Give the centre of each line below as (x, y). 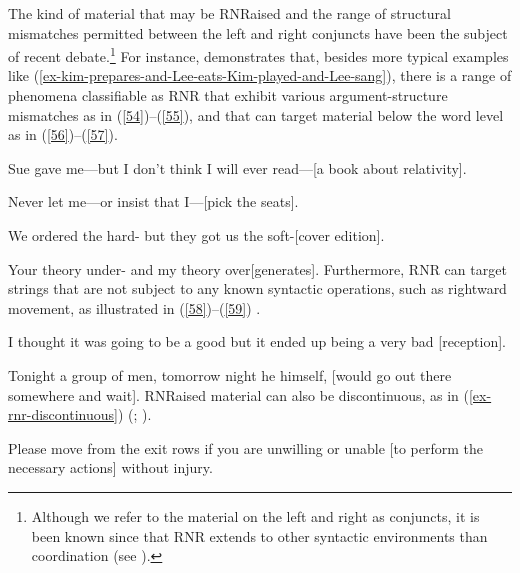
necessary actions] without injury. (110, 467)
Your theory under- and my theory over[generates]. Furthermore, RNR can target (257, 268)
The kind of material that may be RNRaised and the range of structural (229, 13)
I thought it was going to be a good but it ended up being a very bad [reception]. (257, 341)
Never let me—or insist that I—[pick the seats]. (153, 201)
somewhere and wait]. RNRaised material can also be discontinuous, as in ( (238, 394)
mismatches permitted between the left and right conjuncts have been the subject (258, 32)
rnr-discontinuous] (63, 414)
